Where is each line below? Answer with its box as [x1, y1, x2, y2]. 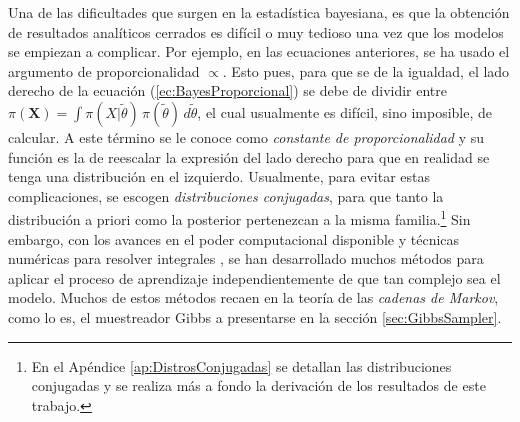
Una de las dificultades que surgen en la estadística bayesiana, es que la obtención [8, 2, 510, 22]
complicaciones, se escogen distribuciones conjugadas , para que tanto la [8, 185, 444, 206]
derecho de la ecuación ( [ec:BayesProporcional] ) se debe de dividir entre [8, 80, 448, 101]
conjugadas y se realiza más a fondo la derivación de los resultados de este [31, 375, 486, 396]
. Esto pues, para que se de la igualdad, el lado [222, 60, 510, 81]
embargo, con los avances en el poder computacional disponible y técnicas [8, 228, 460, 249]
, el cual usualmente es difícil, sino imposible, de [197, 101, 493, 122]
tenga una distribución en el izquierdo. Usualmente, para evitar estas [8, 166, 431, 187]
